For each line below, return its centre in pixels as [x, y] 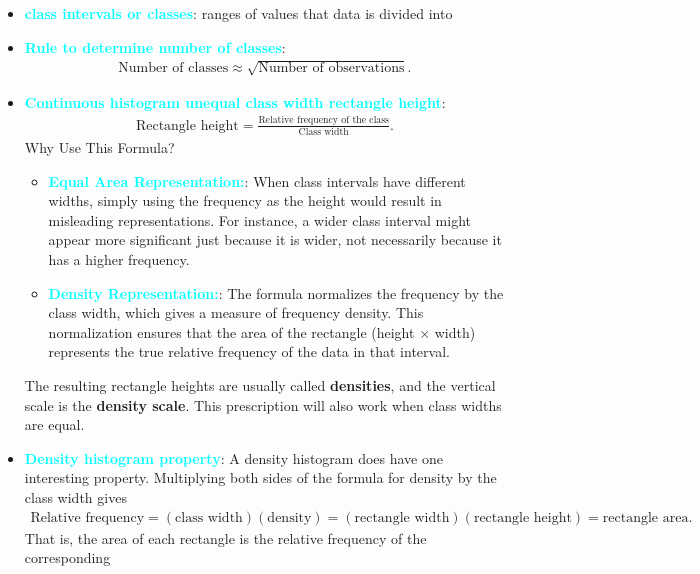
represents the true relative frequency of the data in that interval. [249, 351]
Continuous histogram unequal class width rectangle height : [235, 101]
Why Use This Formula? [99, 147]
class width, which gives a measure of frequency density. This [236, 312]
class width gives [75, 496]
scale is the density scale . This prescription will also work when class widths [263, 404]
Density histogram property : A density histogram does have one [233, 457]
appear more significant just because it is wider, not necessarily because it [275, 239]
